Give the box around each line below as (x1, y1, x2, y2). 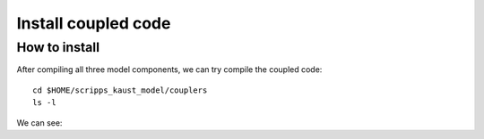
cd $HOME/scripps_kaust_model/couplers (32, 85, 208, 95)
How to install (16, 39, 100, 55)
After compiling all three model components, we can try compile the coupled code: (16, 64, 323, 75)
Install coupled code (16, 13, 171, 33)
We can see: (16, 117, 63, 128)
